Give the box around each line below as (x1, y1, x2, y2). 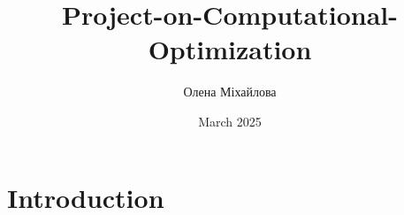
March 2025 (198, 111, 262, 130)
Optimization (148, 31, 312, 67)
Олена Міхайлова (183, 82, 277, 101)
